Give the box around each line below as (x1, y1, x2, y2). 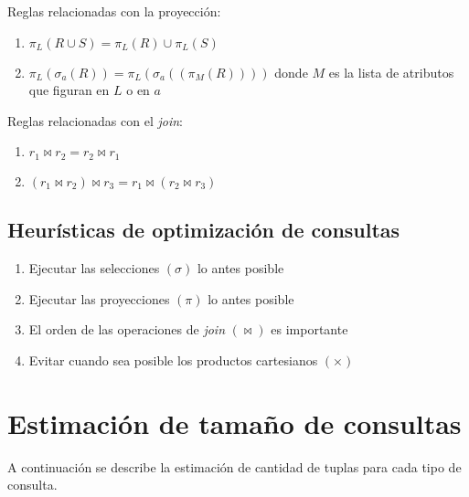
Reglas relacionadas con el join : (7, 111, 184, 130)
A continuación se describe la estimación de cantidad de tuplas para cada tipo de (7, 457, 462, 476)
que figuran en (28, 80, 110, 100)
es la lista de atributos (328, 62, 454, 81)
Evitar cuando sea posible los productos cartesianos (28, 350, 318, 369)
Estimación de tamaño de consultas (7, 404, 462, 441)
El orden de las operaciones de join (28, 320, 226, 339)
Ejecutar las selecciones (28, 259, 160, 278)
